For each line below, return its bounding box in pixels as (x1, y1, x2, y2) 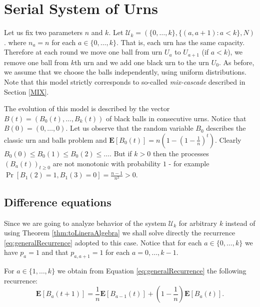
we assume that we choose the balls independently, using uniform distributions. (4, 67, 246, 77)
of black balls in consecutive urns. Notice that (106, 113, 246, 123)
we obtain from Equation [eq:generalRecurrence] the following (57, 265, 246, 276)
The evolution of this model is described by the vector (4, 103, 170, 114)
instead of (225, 217, 255, 228)
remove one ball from (4, 57, 69, 67)
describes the (206, 123, 246, 133)
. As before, (218, 57, 254, 67)
